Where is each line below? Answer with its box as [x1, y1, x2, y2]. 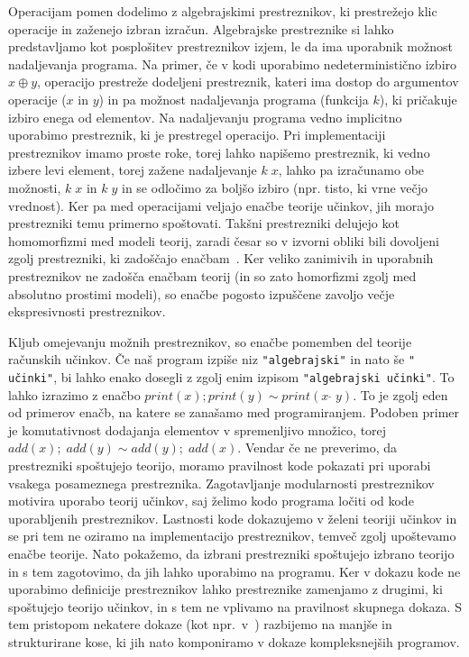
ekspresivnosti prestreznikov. [8, 302, 166, 321]
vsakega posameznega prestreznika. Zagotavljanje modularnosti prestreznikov [8, 473, 435, 492]
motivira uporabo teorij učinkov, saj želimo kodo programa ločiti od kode [8, 491, 414, 510]
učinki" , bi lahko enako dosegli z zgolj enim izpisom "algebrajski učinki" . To [8, 367, 455, 386]
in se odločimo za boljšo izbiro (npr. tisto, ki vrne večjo [122, 178, 428, 196]
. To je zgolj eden [353, 385, 448, 404]
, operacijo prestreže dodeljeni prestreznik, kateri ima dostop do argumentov [37, 72, 459, 91]
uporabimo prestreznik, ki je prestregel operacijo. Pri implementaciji [8, 125, 386, 144]
